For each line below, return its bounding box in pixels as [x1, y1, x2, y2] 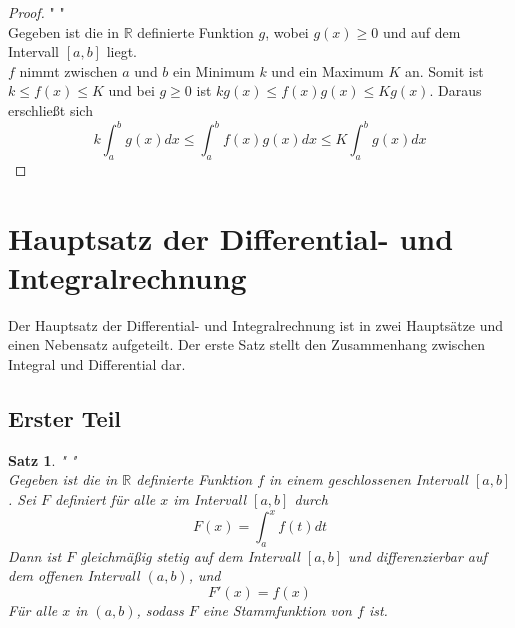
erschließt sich [8, 99, 93, 120]
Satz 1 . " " [8, 449, 77, 470]
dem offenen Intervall [8, 565, 140, 586]
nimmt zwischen [19, 60, 118, 81]
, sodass [136, 600, 184, 621]
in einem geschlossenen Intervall [269, 469, 468, 490]
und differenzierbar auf [348, 545, 487, 566]
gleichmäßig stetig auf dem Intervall [80, 545, 300, 566]
